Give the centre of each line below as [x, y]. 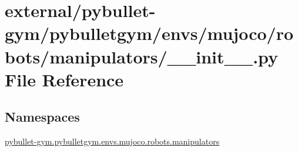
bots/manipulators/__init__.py [142, 56]
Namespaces [42, 117]
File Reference [64, 79]
